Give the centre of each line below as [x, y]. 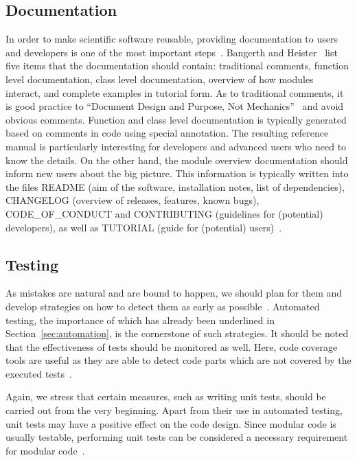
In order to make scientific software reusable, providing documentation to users [172, 39]
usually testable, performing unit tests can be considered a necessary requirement [177, 437]
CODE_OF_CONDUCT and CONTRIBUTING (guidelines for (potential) [164, 213]
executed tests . [39, 373]
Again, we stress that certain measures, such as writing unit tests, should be [166, 396]
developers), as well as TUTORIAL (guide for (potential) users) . [144, 227]
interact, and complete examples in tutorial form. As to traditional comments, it [175, 92]
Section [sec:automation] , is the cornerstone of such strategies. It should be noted [177, 333]
